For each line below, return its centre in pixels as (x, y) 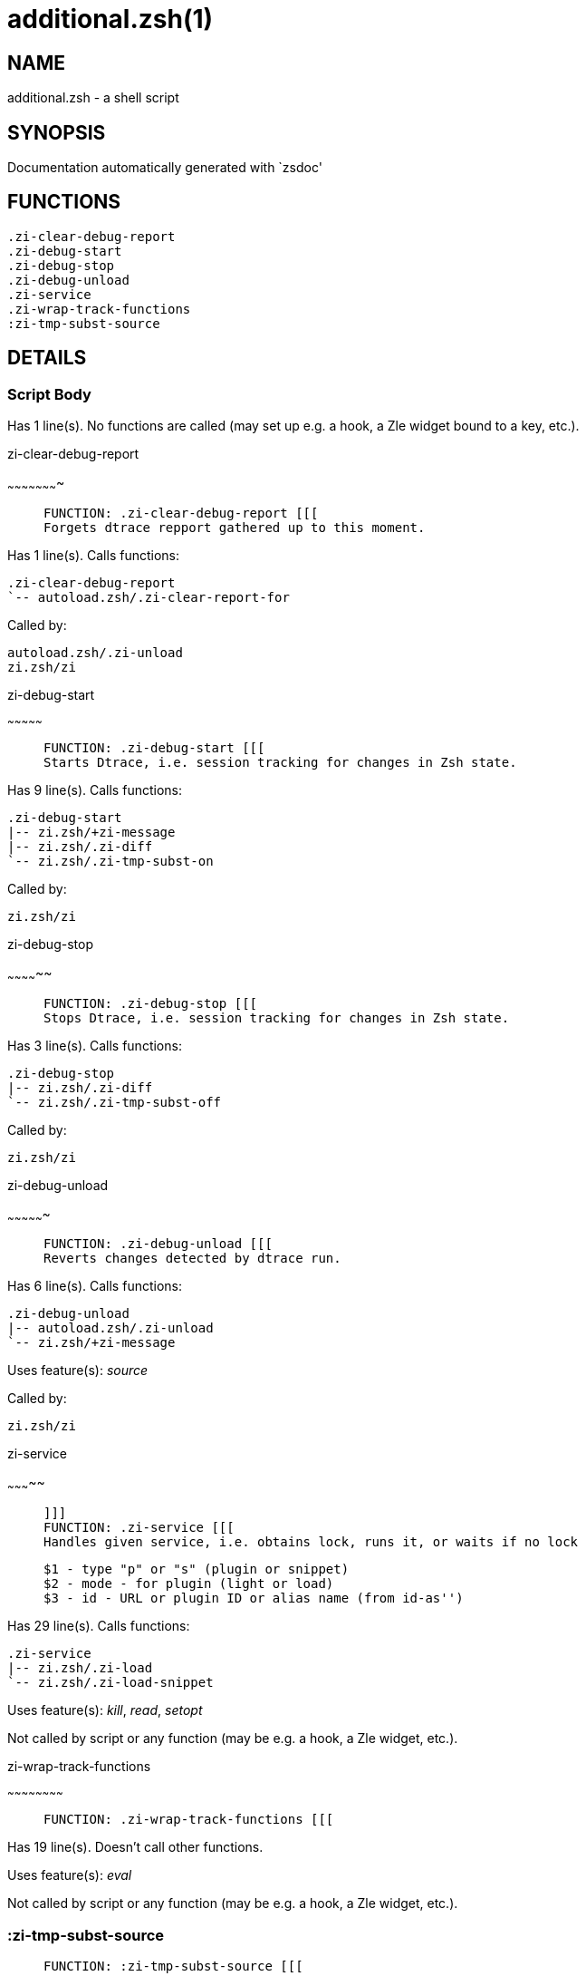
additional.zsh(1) (110, 19)
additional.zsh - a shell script (93, 98)
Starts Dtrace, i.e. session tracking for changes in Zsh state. (280, 762)
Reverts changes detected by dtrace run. (192, 1259)
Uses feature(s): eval (70, 1875)
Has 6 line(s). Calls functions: (95, 1286)
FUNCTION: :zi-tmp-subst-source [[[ (173, 1966)
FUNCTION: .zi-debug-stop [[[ (151, 1003)
